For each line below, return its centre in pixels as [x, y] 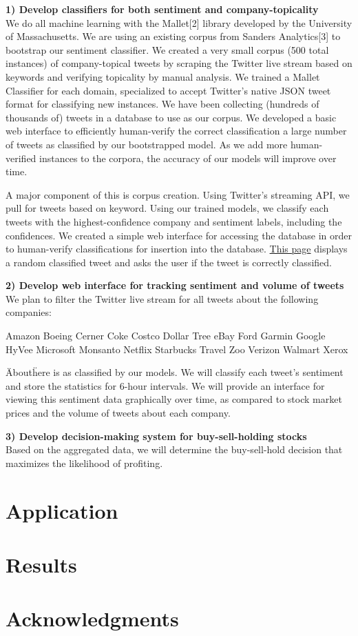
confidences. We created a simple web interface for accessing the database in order [179, 235]
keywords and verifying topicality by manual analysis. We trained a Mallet [163, 76]
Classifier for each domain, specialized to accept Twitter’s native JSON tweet [168, 90]
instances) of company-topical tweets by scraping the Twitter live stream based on [179, 63]
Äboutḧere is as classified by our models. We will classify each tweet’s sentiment [175, 372]
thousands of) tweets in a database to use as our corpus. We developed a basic [171, 117]
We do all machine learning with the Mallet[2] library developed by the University [179, 22]
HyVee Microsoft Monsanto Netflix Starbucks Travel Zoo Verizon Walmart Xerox [177, 349]
